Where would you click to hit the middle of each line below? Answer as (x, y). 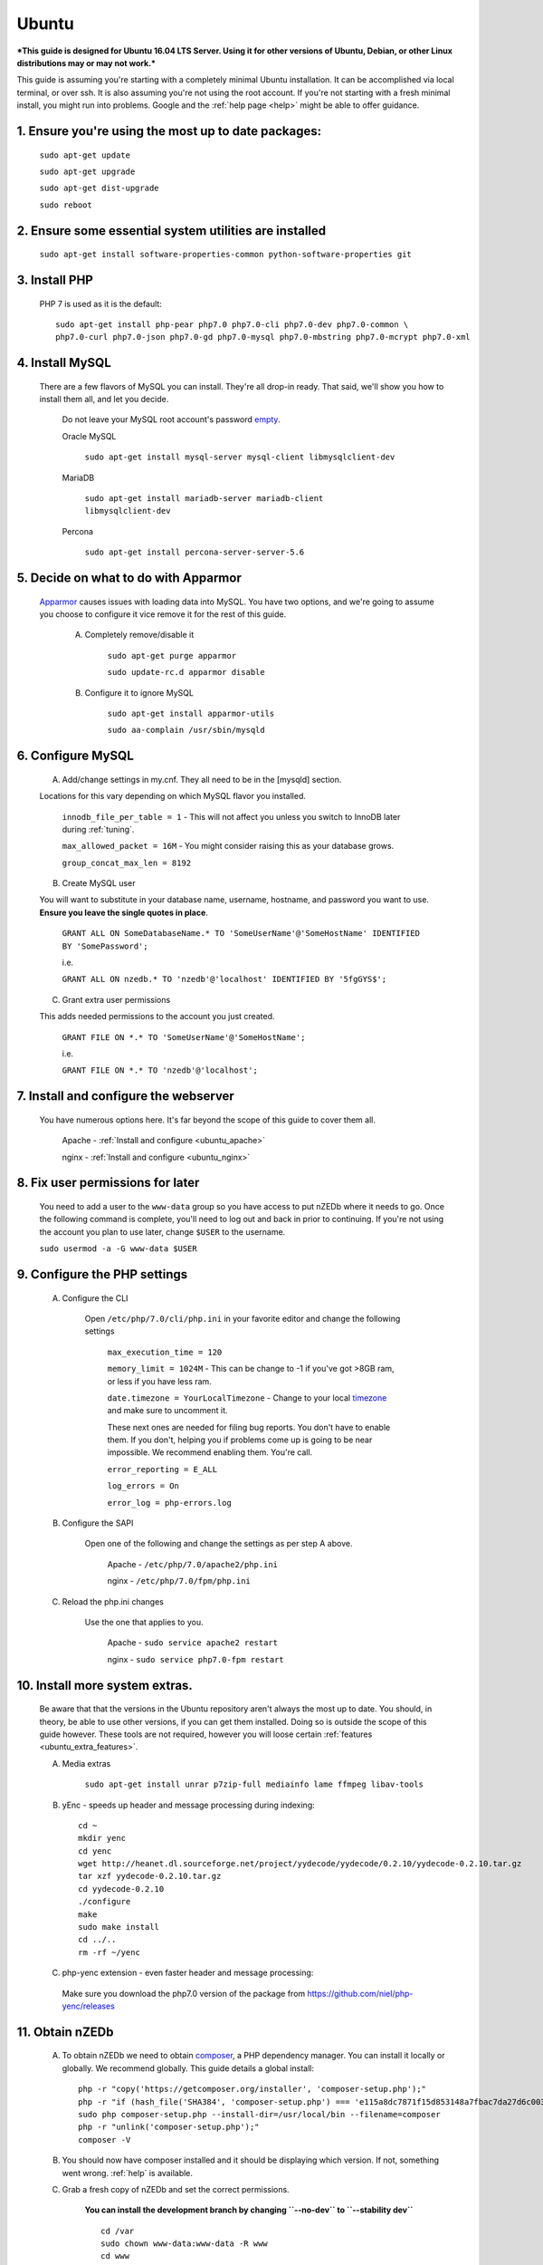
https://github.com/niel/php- (360, 1993)
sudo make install (119, 1927)
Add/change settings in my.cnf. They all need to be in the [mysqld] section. (202, 779)
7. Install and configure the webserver (125, 1096)
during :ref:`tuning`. (98, 829)
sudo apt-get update (85, 155)
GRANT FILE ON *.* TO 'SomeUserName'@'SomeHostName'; (184, 1037)
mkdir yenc (102, 1838)
